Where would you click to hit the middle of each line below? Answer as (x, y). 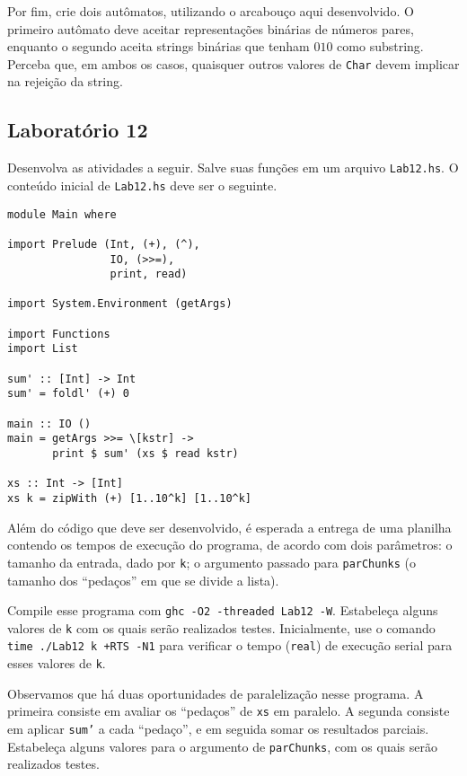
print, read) (149, 274)
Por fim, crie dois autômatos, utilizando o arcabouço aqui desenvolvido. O (211, 11)
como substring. (380, 46)
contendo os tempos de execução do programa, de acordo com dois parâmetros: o (230, 545)
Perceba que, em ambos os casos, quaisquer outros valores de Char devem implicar (233, 63)
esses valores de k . (57, 663)
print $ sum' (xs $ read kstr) (145, 454)
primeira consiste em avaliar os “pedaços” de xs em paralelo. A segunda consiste (229, 711)
